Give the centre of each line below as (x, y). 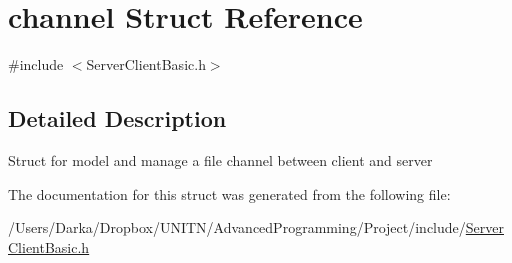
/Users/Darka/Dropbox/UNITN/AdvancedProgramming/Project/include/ (237, 227)
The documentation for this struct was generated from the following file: (229, 193)
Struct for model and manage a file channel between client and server (220, 159)
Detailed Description (117, 118)
